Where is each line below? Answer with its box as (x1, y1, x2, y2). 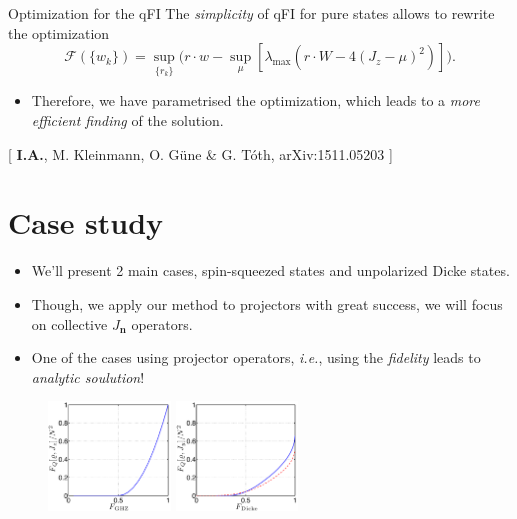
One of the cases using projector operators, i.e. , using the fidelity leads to (31, 347, 481, 368)
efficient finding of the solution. (31, 110, 224, 130)
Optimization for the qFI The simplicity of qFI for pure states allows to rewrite (8, 3, 495, 23)
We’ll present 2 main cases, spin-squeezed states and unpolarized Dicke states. (31, 260, 510, 281)
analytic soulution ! (31, 366, 145, 387)
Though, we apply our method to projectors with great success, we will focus (31, 293, 503, 314)
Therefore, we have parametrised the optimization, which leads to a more (31, 90, 480, 111)
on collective (31, 313, 108, 334)
